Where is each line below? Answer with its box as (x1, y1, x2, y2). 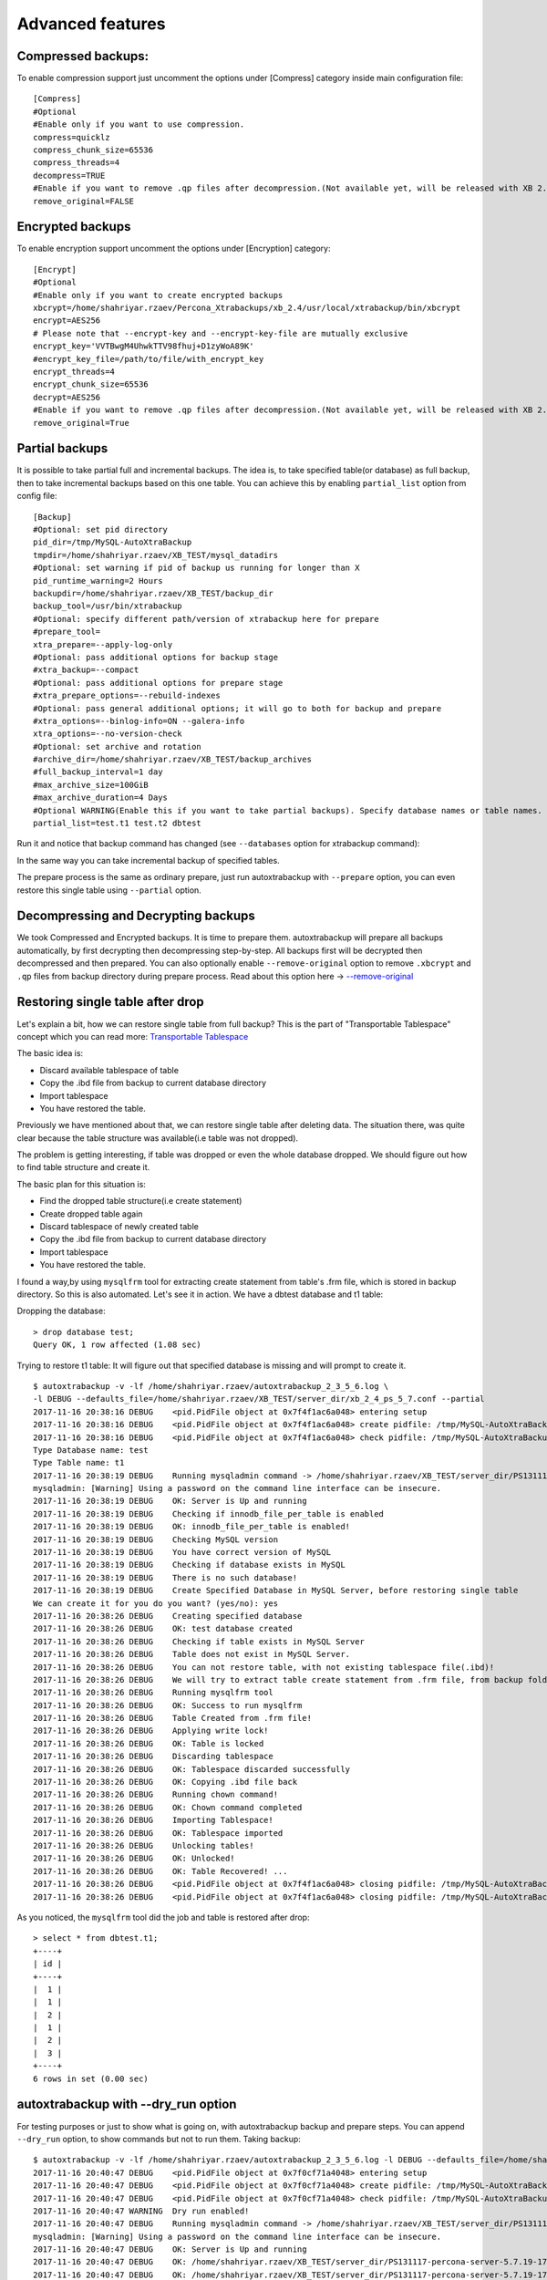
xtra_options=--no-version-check (33, 729, 182, 739)
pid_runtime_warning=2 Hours (33, 575, 163, 586)
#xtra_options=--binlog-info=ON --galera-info (33, 716, 245, 726)
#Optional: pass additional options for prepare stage (33, 678, 284, 688)
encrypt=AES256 (33, 316, 101, 326)
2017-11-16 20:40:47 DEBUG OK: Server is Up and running (33, 2244, 307, 2254)
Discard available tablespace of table (39, 1064, 180, 1075)
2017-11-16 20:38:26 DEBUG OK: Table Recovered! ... (33, 1866, 288, 1876)
